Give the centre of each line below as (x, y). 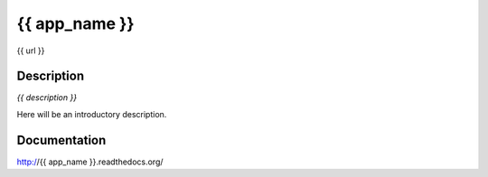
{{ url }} (31, 51)
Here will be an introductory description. (92, 114)
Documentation (61, 140)
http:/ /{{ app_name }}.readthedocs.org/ (90, 162)
